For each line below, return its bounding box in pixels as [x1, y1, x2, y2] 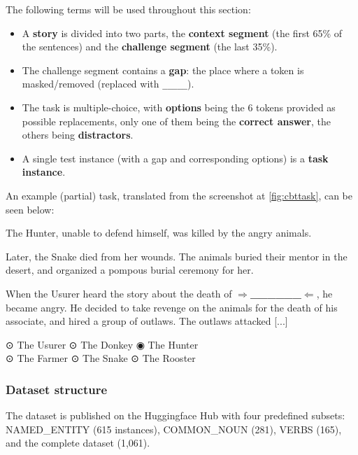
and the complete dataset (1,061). [6, 435, 150, 450]
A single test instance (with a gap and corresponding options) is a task [22, 150, 329, 165]
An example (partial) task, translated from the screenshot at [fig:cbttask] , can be [6, 188, 352, 202]
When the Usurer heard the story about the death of [6, 286, 232, 300]
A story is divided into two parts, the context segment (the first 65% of [22, 25, 343, 40]
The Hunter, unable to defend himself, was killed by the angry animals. [6, 225, 312, 240]
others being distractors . [22, 127, 134, 142]
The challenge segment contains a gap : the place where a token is [22, 62, 304, 77]
